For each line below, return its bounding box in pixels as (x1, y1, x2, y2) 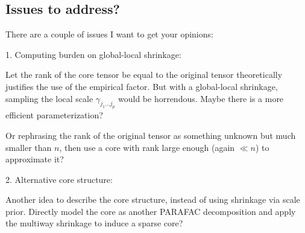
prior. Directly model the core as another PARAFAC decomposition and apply (5, 205, 296, 217)
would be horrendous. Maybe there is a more (118, 92, 284, 104)
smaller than (5, 141, 52, 153)
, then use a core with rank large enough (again (59, 141, 235, 153)
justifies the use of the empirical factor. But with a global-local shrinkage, (5, 80, 278, 92)
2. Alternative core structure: (5, 173, 113, 185)
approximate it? (5, 153, 64, 165)
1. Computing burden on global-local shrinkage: (5, 48, 181, 60)
